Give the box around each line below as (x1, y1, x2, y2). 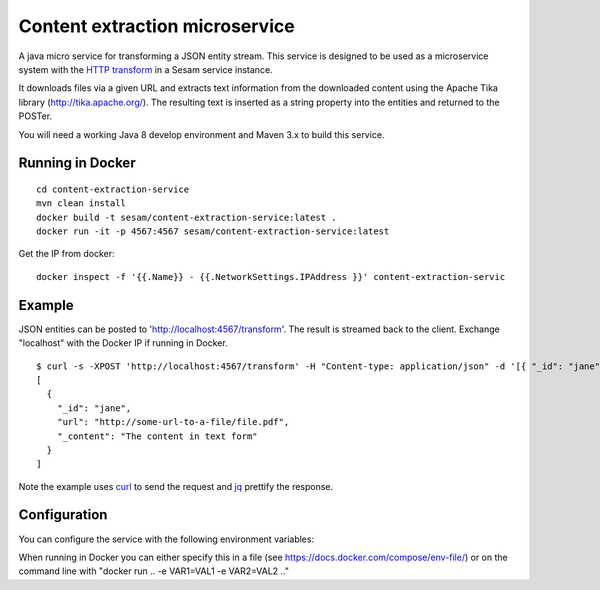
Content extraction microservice (18, 15, 295, 37)
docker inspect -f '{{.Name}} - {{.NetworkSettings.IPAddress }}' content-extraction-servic (36, 271, 506, 282)
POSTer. (18, 110, 53, 122)
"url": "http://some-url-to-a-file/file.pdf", (56, 416, 290, 428)
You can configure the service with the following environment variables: (18, 533, 315, 545)
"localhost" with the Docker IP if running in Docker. (18, 337, 229, 349)
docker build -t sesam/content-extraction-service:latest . (36, 211, 337, 223)
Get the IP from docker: (18, 248, 115, 260)
